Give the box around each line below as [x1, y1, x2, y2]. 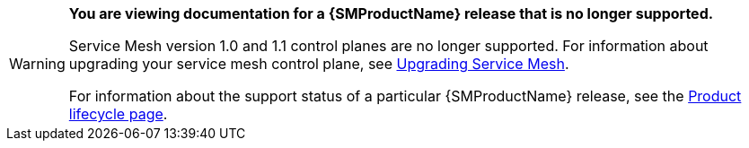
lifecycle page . [68, 105, 168, 123]
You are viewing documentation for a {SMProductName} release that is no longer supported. [68, 4, 714, 22]
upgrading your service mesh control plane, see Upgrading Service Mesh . [68, 55, 569, 73]
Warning [9, 55, 66, 73]
